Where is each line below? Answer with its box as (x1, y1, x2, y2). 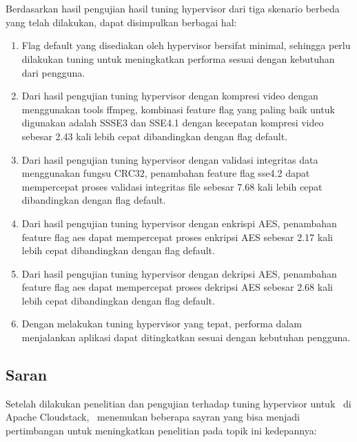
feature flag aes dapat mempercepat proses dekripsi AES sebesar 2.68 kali (21, 280, 333, 294)
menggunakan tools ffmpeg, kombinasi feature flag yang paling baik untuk (21, 102, 335, 116)
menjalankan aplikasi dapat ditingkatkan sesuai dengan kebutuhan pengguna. (21, 330, 351, 345)
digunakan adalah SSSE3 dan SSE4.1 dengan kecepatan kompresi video (21, 115, 324, 130)
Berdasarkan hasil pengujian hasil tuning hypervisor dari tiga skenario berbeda (6, 1, 340, 16)
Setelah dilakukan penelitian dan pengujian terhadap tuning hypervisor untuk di (6, 396, 351, 410)
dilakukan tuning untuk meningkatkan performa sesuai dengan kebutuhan (21, 51, 335, 66)
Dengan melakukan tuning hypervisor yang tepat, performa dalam (21, 316, 302, 331)
